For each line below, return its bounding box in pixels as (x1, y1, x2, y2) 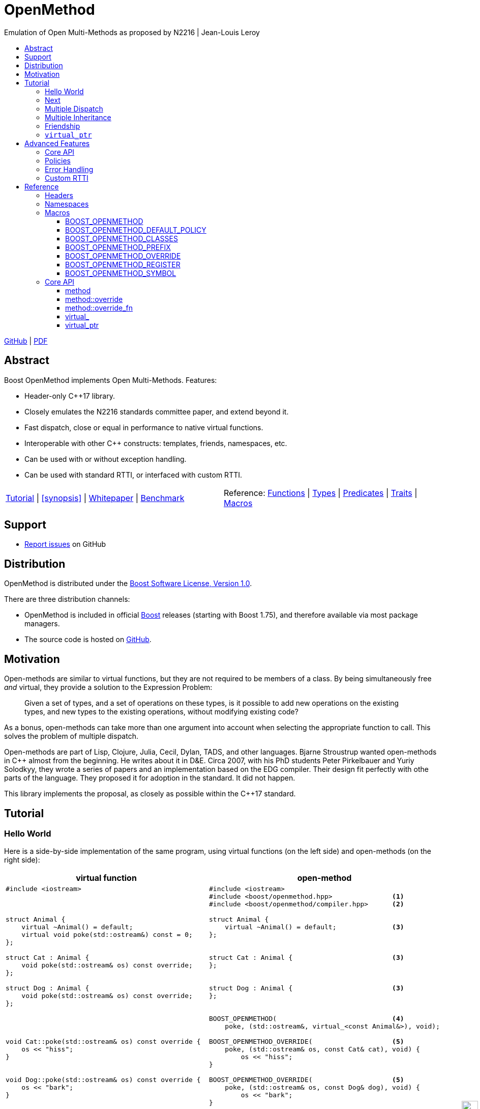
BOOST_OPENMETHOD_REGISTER (65, 260, 181, 269)
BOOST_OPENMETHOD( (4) (209, 1015, 404, 1023)
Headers (45, 190, 73, 200)
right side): (4, 855, 40, 865)
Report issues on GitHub (24, 540, 106, 549)
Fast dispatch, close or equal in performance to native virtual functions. (24, 423, 263, 432)
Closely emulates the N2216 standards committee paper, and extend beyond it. (24, 407, 289, 416)
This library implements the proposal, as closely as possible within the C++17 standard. (4, 789, 296, 798)
